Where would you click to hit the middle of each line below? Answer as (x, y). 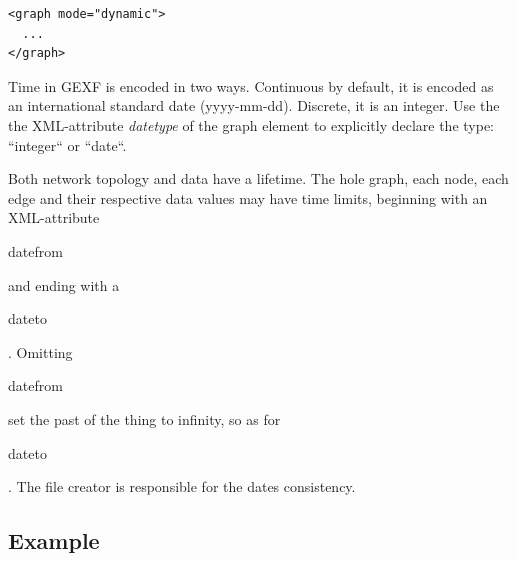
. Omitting (40, 351)
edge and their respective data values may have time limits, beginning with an (248, 197)
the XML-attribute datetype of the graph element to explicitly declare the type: (251, 124)
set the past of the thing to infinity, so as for (144, 418)
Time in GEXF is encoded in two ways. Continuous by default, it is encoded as (251, 85)
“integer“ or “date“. (67, 144)
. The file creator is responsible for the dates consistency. (182, 486)
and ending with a (64, 284)
